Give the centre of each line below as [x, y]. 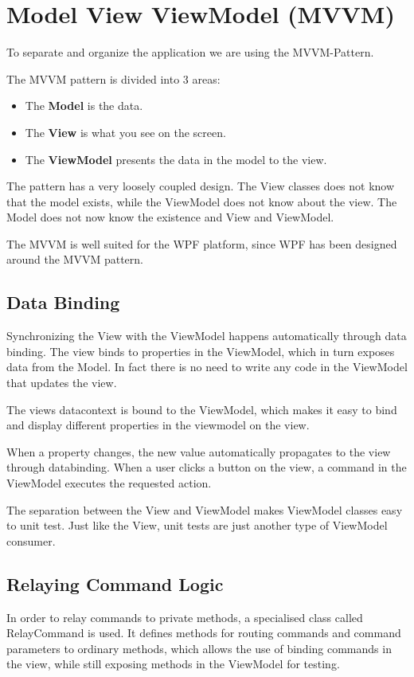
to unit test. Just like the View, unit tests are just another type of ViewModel [197, 525]
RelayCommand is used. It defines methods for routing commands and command [204, 633]
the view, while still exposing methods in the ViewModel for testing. [173, 664]
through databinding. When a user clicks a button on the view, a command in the [207, 467]
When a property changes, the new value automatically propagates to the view [199, 451]
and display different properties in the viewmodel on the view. [158, 425]
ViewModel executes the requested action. [109, 483]
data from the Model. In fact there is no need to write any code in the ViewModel [207, 367]
